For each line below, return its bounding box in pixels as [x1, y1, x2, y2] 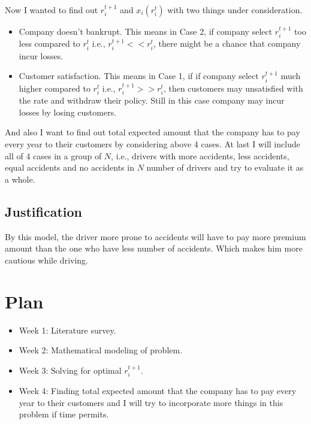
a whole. [5, 172, 35, 185]
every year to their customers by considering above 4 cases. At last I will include [5, 138, 300, 150]
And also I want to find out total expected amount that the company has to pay [5, 126, 300, 138]
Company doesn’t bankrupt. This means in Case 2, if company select [19, 25, 273, 37]
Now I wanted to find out [5, 4, 98, 16]
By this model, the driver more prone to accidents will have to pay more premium [5, 230, 306, 243]
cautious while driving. [5, 253, 88, 266]
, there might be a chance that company [153, 37, 301, 50]
